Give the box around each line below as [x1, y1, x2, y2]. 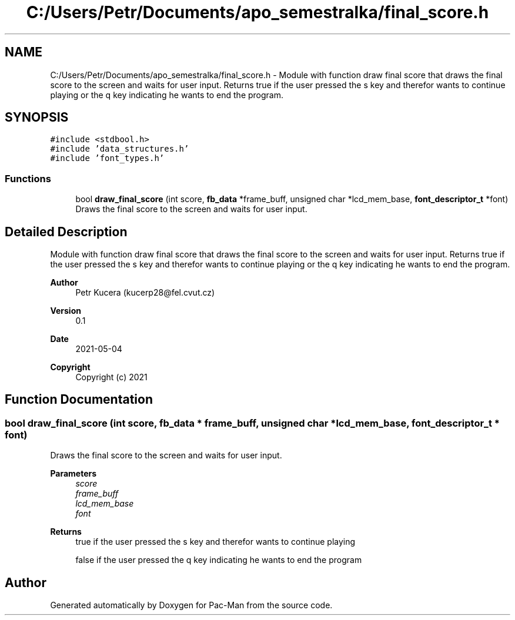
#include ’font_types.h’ [50, 153, 165, 163]
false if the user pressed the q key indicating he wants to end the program [75, 555, 362, 565]
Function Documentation [5, 392, 153, 407]
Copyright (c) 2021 [75, 372, 148, 383]
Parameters [50, 468, 97, 479]
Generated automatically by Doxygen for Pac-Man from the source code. [50, 600, 333, 611]
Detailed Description [5, 224, 128, 239]
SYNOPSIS [5, 110, 69, 125]
